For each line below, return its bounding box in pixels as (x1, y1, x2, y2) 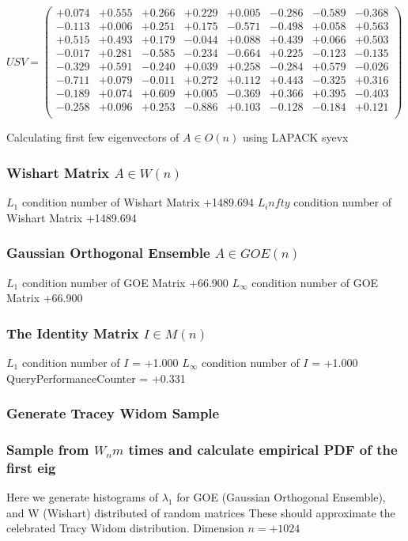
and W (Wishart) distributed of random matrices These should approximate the (6, 504, 395, 520)
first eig (6, 457, 56, 477)
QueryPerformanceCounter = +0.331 (6, 369, 186, 386)
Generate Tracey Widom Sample (6, 403, 220, 423)
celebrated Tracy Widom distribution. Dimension (6, 520, 244, 536)
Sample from (6, 439, 89, 459)
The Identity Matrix (6, 323, 139, 342)
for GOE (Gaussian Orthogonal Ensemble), (176, 489, 386, 505)
